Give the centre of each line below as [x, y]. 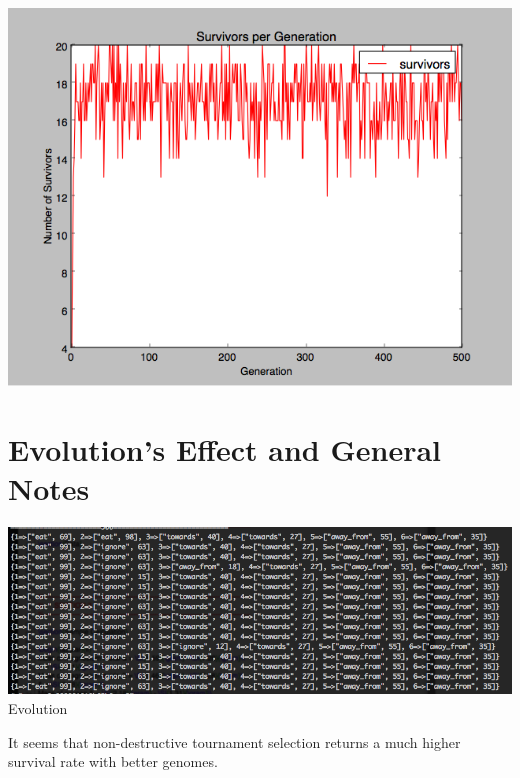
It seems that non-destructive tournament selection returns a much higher [234, 741]
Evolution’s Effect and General [224, 448]
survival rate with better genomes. [113, 761]
